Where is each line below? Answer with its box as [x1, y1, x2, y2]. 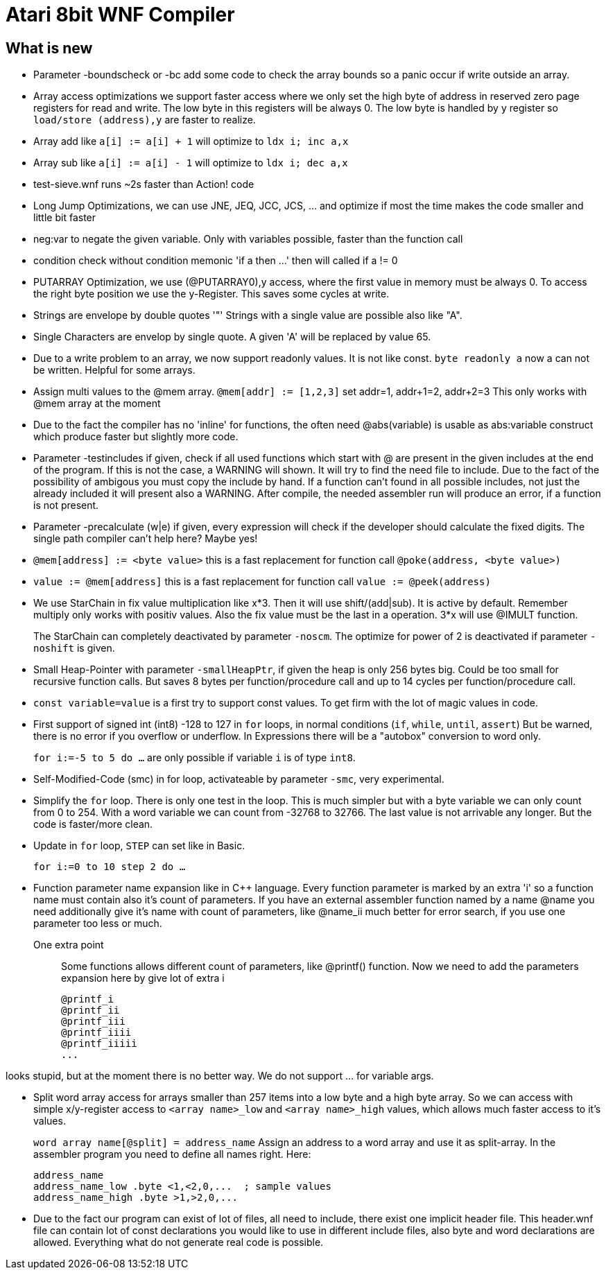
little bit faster [33, 211, 96, 224]
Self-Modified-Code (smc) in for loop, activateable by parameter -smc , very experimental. [33, 773, 444, 786]
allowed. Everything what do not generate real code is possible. [33, 1236, 324, 1249]
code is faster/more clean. [33, 818, 153, 831]
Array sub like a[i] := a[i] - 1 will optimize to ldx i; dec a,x [33, 157, 348, 169]
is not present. [33, 499, 99, 512]
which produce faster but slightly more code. [33, 431, 239, 443]
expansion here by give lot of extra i [61, 972, 225, 985]
